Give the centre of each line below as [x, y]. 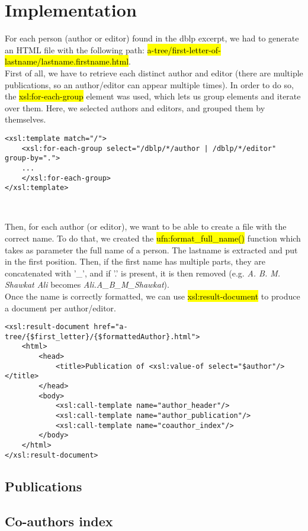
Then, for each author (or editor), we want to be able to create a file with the [146, 226]
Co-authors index [59, 521]
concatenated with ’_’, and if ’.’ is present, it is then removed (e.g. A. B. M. [143, 273]
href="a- [111, 327]
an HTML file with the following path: [75, 49]
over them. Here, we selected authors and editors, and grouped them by [135, 107]
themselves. [25, 119]
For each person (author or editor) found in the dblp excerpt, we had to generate [152, 38]
